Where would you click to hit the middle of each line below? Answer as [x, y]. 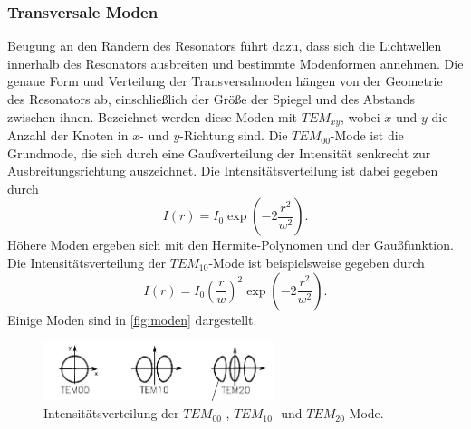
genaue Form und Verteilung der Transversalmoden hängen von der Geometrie [225, 81]
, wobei [360, 116]
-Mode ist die [367, 135]
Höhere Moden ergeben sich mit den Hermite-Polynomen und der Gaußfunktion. [231, 245]
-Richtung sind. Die [234, 135]
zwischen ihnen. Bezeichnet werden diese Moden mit [153, 116]
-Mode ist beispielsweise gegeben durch [317, 263]
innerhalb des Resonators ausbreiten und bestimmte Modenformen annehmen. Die [235, 63]
